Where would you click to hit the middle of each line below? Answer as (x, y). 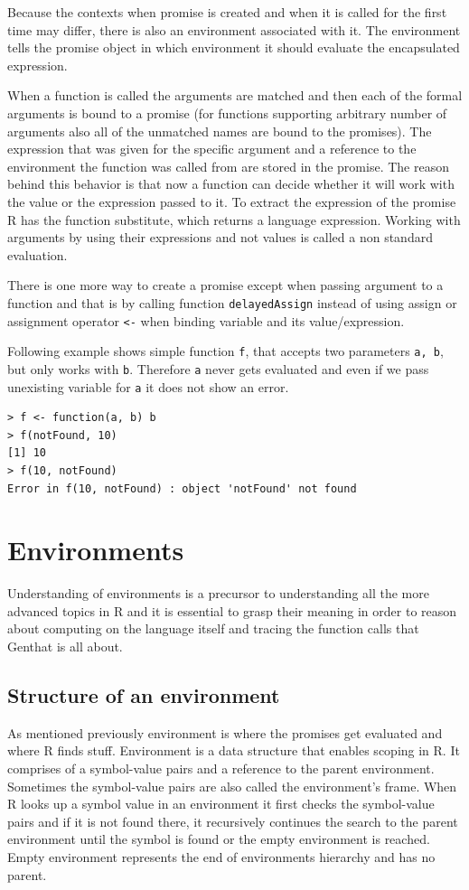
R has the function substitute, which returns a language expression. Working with (234, 219)
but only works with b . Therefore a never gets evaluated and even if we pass (218, 368)
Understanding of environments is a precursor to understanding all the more (218, 593)
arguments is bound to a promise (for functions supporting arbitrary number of (227, 112)
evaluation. (38, 254)
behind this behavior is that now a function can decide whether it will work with (231, 184)
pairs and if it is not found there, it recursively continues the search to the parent (233, 821)
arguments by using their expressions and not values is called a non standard (220, 237)
